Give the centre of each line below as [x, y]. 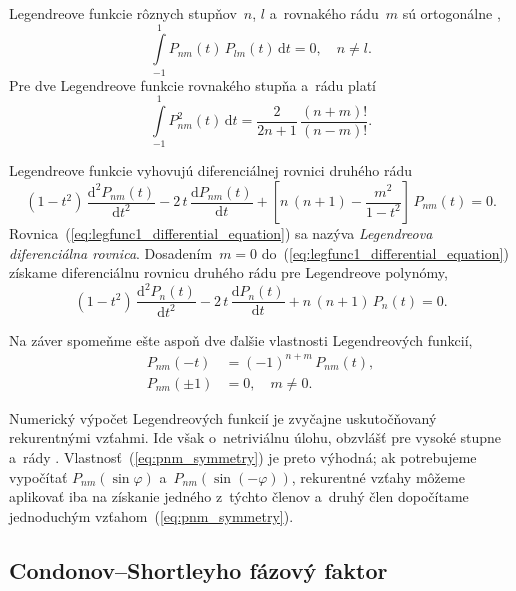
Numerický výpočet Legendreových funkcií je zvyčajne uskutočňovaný [223, 417]
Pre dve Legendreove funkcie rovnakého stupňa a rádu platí [192, 84]
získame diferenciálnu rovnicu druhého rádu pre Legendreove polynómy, [228, 272]
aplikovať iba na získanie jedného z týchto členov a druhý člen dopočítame [239, 496]
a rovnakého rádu [324, 13]
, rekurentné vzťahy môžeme [378, 476]
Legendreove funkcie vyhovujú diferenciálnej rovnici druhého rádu [210, 170]
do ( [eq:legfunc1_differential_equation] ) [385, 252]
